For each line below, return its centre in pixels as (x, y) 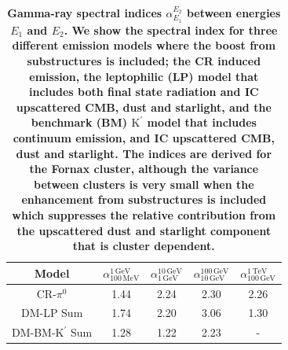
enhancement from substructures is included (144, 199)
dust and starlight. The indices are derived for (144, 153)
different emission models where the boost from (144, 45)
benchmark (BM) (79, 122)
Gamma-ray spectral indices (85, 13)
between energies (233, 13)
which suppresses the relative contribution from (144, 214)
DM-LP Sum (52, 313)
